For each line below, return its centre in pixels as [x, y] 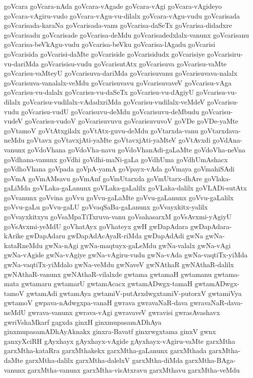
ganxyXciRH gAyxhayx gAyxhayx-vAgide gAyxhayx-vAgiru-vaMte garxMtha [120, 341]
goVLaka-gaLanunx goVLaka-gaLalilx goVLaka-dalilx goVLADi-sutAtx [140, 188]
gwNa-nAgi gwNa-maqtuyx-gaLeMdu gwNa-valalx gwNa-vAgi [138, 245]
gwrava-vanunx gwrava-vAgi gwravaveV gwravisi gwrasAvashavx [124, 312]
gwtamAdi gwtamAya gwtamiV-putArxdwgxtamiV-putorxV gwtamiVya [134, 293]
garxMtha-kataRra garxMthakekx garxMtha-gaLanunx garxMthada [105, 350]
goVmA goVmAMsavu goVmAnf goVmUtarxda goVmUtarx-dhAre [103, 178]
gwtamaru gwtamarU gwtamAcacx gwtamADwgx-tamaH [107, 283]
